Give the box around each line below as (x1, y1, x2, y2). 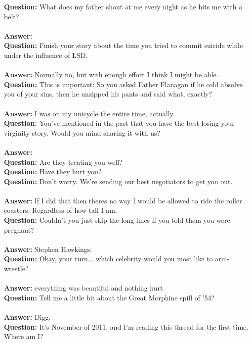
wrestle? (4, 263, 29, 274)
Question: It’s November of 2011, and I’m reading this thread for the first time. (4, 321, 249, 332)
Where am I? (4, 331, 43, 342)
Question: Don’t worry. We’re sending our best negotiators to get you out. (4, 176, 233, 186)
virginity (4, 127, 30, 138)
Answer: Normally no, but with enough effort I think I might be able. (4, 69, 218, 80)
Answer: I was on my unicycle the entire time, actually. (4, 108, 175, 118)
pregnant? (4, 224, 34, 235)
